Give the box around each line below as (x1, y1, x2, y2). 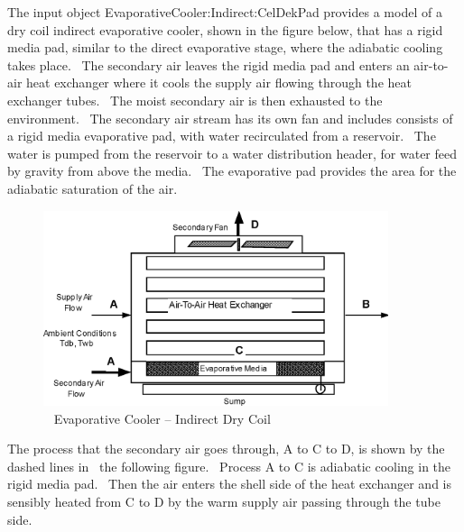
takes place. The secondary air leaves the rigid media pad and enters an (7, 55, 410, 74)
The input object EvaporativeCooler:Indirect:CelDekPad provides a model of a (7, 3, 442, 21)
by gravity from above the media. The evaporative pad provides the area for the (7, 161, 457, 180)
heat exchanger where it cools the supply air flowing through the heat (26, 73, 412, 92)
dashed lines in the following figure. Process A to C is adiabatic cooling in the (7, 456, 451, 475)
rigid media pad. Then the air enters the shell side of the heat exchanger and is (7, 474, 451, 493)
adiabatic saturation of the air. (7, 179, 178, 197)
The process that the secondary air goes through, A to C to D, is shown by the (7, 439, 445, 458)
